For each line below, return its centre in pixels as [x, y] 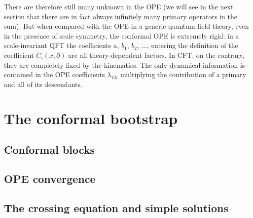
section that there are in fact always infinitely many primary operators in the [121, 16]
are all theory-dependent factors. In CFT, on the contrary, [156, 55]
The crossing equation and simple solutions [116, 207]
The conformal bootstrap [91, 118]
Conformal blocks [50, 150]
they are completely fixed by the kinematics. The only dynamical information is [125, 65]
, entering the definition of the [193, 45]
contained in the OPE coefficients [54, 74]
